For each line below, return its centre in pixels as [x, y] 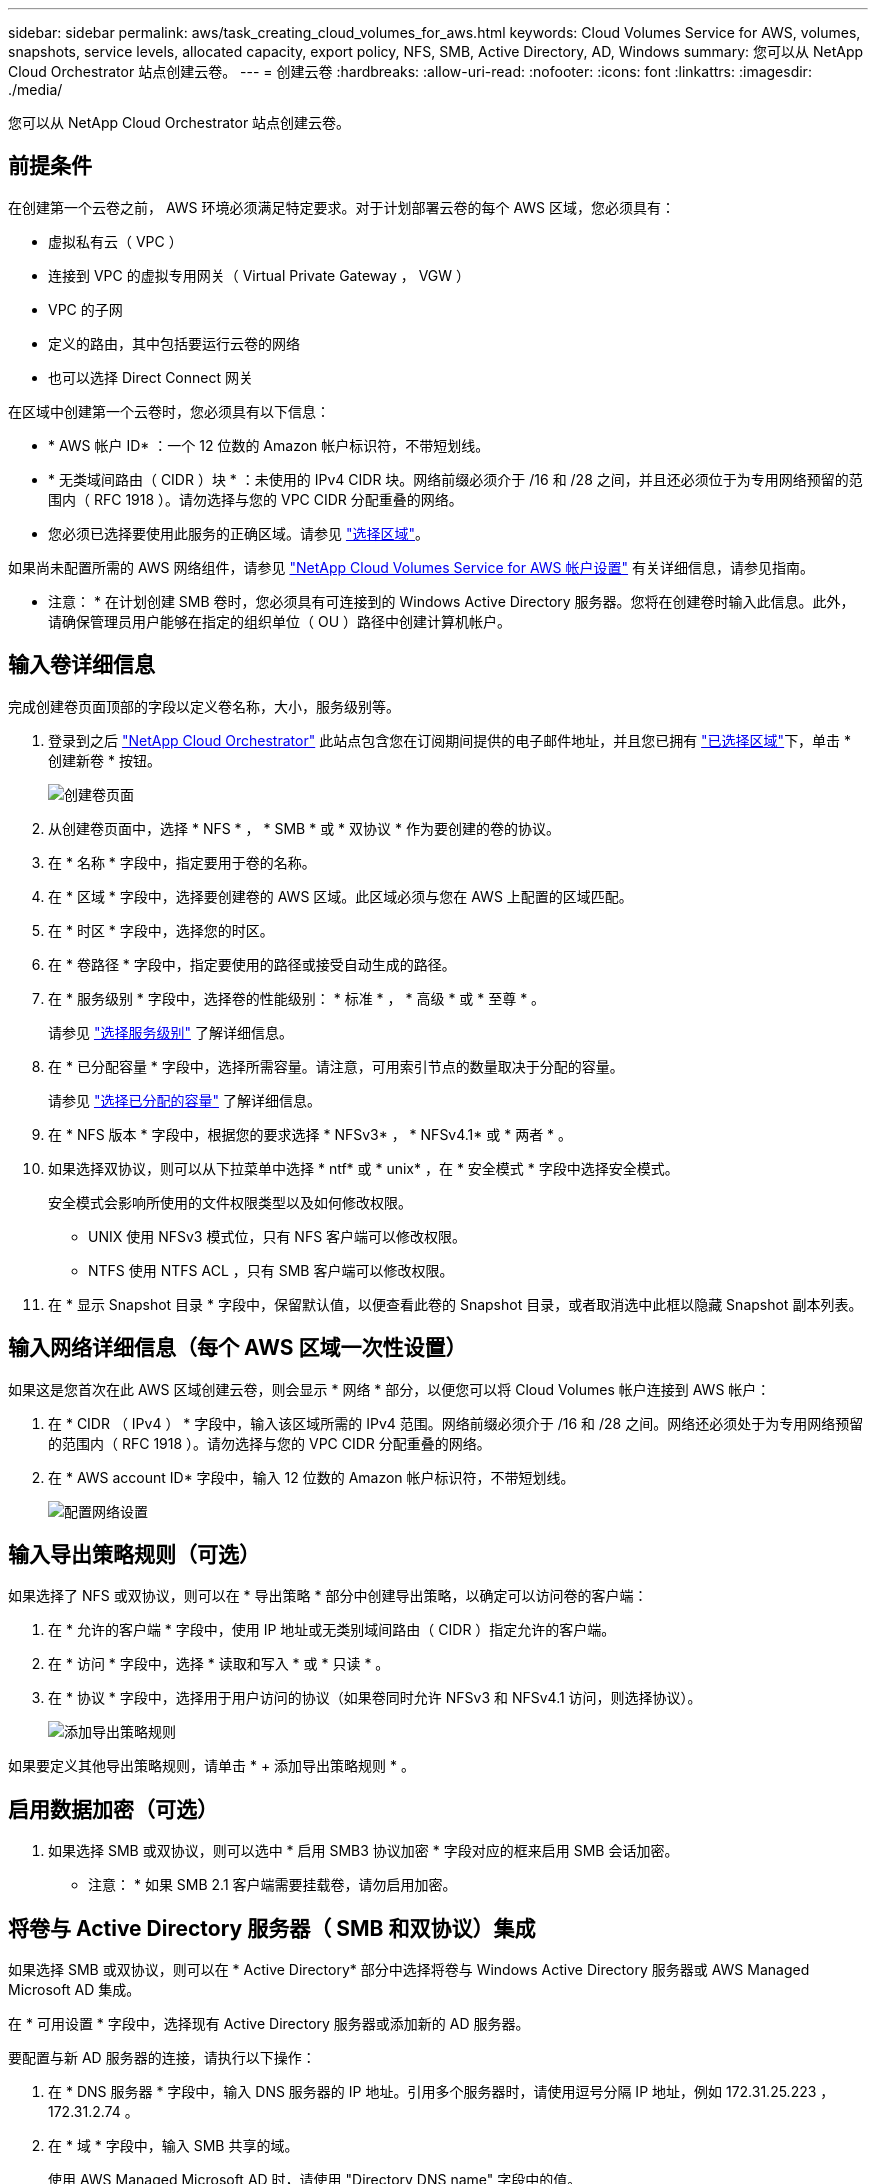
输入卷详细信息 [81, 665]
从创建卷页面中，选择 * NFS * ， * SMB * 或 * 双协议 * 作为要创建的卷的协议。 [304, 828]
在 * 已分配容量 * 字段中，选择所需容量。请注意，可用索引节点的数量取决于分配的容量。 [336, 1066]
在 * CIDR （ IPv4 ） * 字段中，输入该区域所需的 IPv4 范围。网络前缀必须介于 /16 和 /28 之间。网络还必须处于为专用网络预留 [456, 1423]
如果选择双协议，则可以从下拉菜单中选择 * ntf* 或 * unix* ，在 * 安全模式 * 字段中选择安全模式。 [363, 1168]
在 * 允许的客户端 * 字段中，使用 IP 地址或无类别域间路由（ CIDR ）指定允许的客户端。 [332, 1630]
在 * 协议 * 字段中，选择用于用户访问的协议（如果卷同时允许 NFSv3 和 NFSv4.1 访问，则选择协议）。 [375, 1698]
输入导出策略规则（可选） [134, 1554]
